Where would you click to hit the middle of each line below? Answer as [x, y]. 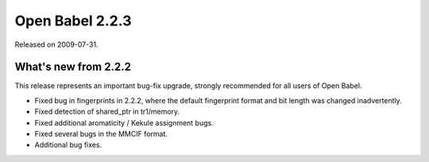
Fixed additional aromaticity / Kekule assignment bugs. [124, 122]
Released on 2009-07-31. [56, 44]
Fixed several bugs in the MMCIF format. [101, 134]
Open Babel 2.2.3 [73, 21]
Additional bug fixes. [68, 145]
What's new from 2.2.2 [73, 67]
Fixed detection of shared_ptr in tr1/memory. [107, 112]
